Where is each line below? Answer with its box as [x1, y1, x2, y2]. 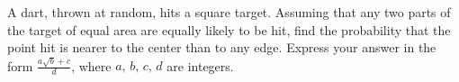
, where [71, 56, 112, 75]
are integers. [166, 56, 234, 75]
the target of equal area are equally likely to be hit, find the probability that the [7, 20, 451, 39]
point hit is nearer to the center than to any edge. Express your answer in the [7, 38, 436, 57]
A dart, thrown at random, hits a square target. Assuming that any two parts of [7, 3, 451, 21]
